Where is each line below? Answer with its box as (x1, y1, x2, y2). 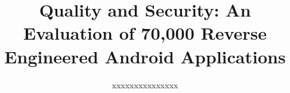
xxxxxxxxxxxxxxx (112, 78, 178, 91)
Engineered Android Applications (4, 44, 286, 68)
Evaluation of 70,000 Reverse (23, 21, 267, 45)
